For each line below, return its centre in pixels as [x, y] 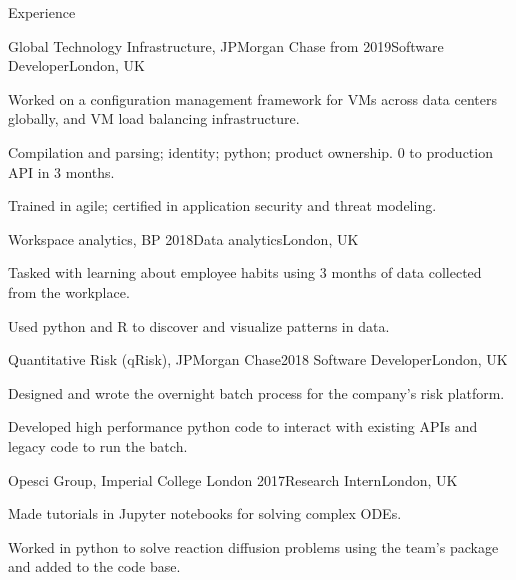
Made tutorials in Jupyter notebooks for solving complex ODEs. [205, 513]
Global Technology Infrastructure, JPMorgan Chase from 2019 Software [226, 45]
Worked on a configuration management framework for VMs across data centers [253, 98]
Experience [42, 12]
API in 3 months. [61, 171]
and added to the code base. [94, 566]
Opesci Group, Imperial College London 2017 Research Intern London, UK [233, 479]
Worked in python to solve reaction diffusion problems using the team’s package [253, 546]
